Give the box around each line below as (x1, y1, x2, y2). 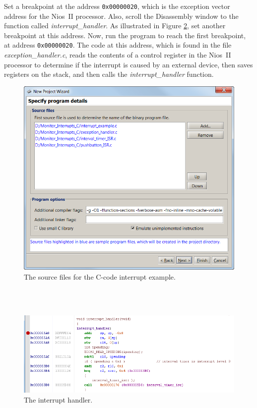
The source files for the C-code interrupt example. (24, 271, 176, 282)
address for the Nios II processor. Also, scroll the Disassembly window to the (4, 10, 239, 21)
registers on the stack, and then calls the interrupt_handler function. (4, 69, 214, 79)
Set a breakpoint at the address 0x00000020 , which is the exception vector (4, 1, 230, 11)
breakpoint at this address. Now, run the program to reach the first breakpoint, (4, 30, 246, 40)
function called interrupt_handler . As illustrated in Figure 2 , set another (4, 20, 226, 31)
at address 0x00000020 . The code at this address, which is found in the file (4, 40, 232, 50)
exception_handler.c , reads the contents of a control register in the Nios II (4, 50, 231, 60)
